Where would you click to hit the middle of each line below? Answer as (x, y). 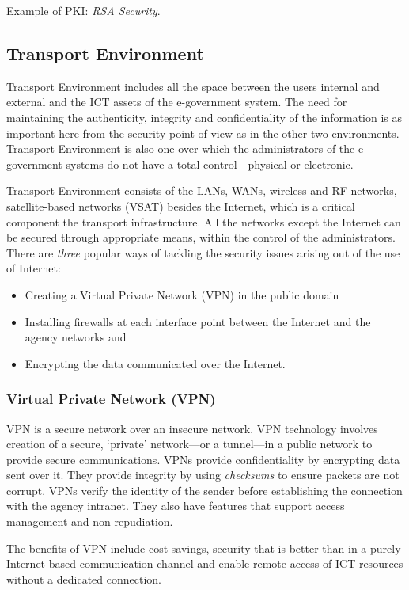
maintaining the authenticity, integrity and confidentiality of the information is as (204, 117)
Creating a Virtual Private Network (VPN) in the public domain (182, 294)
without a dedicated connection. (84, 579)
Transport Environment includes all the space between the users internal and (193, 86)
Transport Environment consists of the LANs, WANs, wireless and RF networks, (202, 190)
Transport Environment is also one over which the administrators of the (181, 148)
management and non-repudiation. (90, 521)
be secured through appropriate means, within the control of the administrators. (201, 237)
